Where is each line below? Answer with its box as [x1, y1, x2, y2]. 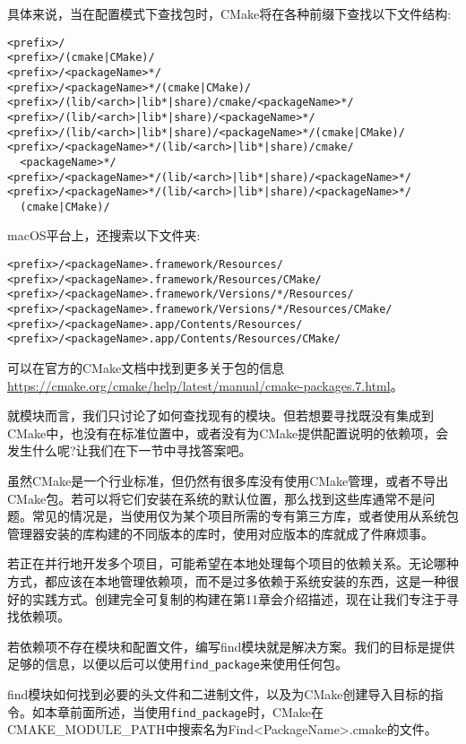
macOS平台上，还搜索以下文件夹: [7, 226, 201, 245]
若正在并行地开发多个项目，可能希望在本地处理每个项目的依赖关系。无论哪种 [7, 554, 459, 573]
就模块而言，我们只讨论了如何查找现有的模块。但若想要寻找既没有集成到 [7, 406, 434, 425]
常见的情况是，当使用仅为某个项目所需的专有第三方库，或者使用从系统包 [31, 506, 459, 525]
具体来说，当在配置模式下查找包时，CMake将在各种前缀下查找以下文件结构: [7, 4, 452, 22]
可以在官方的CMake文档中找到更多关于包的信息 [7, 359, 285, 376]
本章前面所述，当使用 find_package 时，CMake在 [44, 702, 324, 721]
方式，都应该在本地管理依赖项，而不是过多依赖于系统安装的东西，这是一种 [7, 571, 446, 590]
